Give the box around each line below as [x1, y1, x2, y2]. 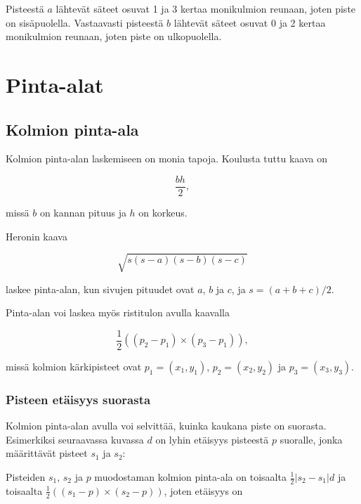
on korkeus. [138, 205, 188, 220]
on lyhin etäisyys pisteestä [155, 432, 269, 446]
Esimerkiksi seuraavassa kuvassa [6, 432, 144, 446]
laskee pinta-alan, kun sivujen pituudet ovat [6, 281, 195, 296]
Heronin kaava [6, 228, 67, 243]
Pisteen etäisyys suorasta [6, 390, 151, 408]
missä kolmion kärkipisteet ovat [6, 359, 142, 373]
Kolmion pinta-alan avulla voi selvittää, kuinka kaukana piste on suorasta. [6, 418, 327, 433]
